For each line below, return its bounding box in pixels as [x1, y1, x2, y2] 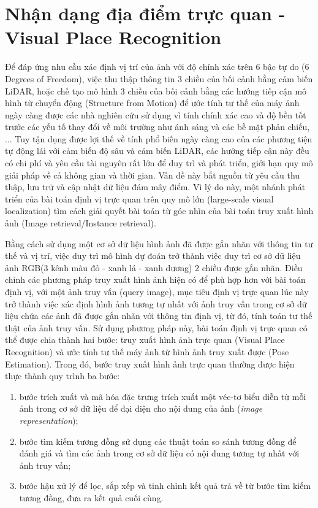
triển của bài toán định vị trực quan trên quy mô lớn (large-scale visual [5, 192, 274, 205]
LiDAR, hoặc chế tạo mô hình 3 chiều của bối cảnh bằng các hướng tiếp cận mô [5, 84, 307, 97]
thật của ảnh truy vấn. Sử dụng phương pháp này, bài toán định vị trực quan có [5, 321, 308, 334]
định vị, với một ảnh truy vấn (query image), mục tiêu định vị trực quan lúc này [5, 285, 309, 298]
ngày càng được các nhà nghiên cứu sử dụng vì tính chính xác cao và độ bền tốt [5, 108, 306, 121]
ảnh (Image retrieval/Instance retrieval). [5, 217, 156, 229]
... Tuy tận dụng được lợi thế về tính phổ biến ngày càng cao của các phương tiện [5, 132, 312, 145]
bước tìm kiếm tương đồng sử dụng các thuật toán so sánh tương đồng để [19, 434, 297, 447]
